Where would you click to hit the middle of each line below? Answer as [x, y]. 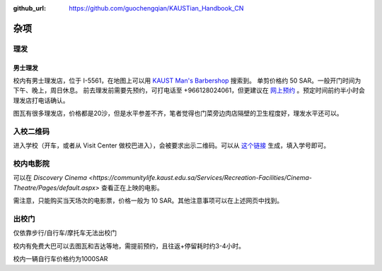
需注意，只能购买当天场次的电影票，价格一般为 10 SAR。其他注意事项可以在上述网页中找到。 [148, 200]
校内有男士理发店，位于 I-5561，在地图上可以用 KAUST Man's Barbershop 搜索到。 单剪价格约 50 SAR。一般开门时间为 [187, 80]
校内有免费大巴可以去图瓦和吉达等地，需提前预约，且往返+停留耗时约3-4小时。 [129, 246]
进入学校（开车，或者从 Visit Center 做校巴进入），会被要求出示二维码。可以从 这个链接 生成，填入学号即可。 [172, 145]
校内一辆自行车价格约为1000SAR [60, 259]
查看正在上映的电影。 [132, 188]
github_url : [29, 8]
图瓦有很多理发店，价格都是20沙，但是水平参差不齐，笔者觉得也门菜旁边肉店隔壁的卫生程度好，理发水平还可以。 [178, 114]
